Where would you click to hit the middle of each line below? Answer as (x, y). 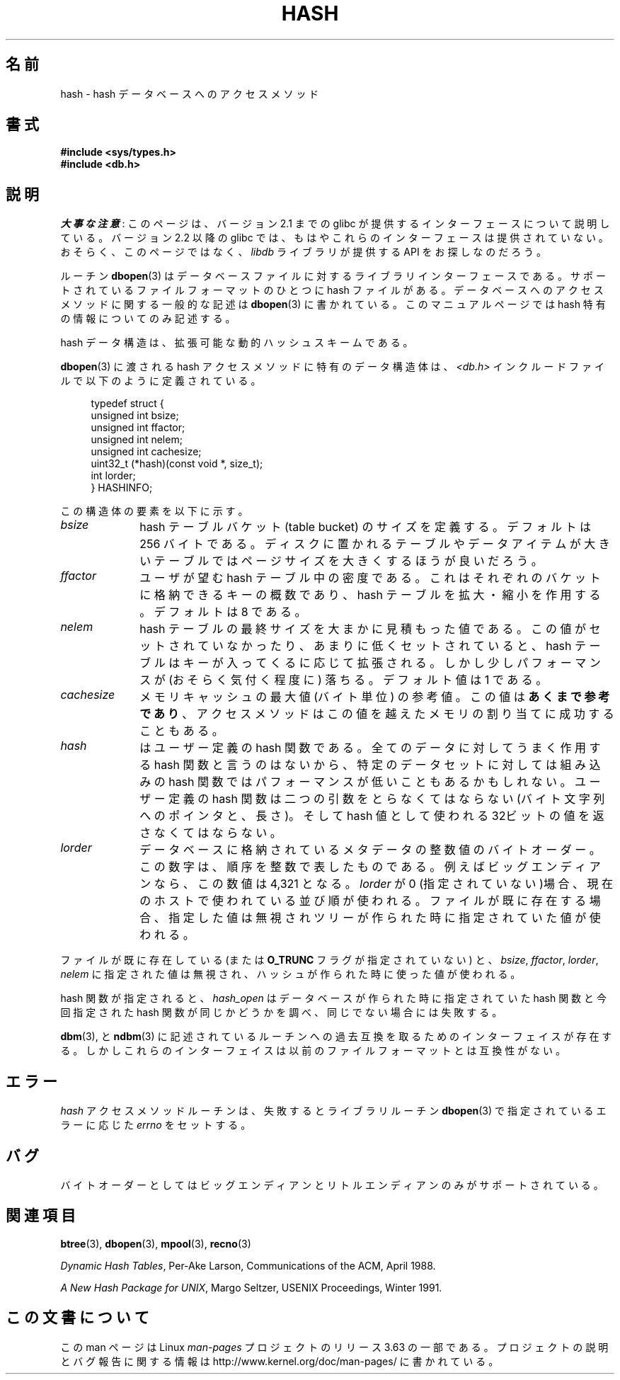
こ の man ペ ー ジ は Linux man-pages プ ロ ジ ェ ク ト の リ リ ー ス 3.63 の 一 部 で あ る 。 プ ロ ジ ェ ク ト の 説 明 (334, 1347)
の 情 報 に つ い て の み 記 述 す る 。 (148, 319)
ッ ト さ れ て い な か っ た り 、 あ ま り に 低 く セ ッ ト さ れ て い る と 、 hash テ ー (370, 646)
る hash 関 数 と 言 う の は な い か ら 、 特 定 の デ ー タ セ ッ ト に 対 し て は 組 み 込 (370, 765)
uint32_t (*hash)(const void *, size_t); (177, 464)
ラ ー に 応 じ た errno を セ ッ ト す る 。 (156, 1125)
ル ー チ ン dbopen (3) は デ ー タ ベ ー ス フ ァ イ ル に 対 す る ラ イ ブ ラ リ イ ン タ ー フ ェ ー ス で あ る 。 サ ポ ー (333, 276)
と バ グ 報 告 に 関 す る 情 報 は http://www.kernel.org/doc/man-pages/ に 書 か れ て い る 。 (280, 1361)
